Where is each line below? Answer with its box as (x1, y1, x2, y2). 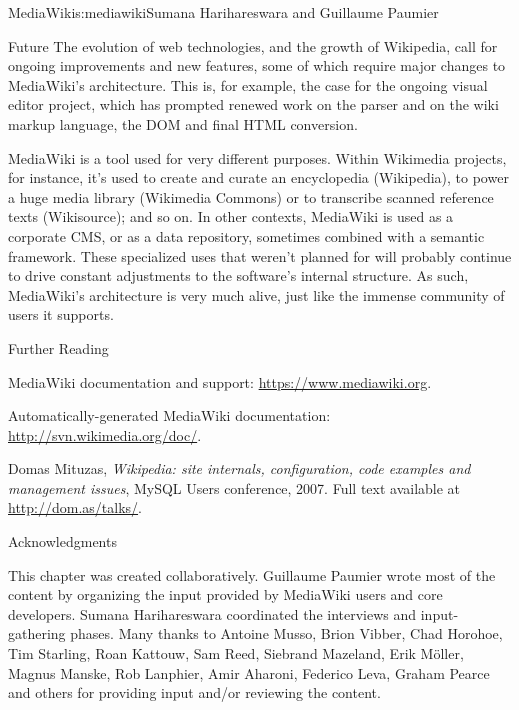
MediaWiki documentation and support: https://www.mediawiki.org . (8, 371, 432, 392)
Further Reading (8, 337, 109, 358)
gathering (8, 623, 66, 644)
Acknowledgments (8, 531, 117, 552)
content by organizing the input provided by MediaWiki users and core (8, 584, 443, 605)
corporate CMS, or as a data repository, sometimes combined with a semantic (8, 225, 485, 246)
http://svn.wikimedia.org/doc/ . (8, 424, 202, 445)
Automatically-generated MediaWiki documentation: (8, 405, 331, 426)
